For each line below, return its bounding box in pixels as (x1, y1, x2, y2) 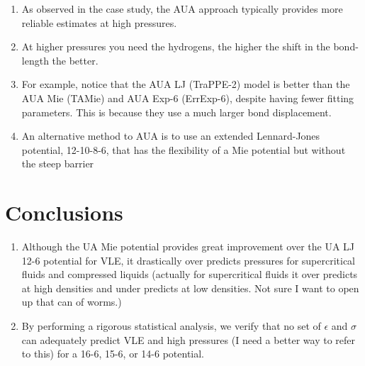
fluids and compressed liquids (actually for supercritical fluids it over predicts (21, 267, 358, 282)
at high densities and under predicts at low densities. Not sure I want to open (21, 280, 359, 295)
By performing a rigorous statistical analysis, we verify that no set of (21, 318, 321, 333)
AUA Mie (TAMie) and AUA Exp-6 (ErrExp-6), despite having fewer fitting (21, 90, 354, 105)
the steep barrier (21, 156, 94, 171)
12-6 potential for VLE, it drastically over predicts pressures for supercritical (21, 253, 356, 267)
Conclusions (5, 198, 123, 227)
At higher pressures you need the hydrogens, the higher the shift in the (21, 39, 330, 54)
